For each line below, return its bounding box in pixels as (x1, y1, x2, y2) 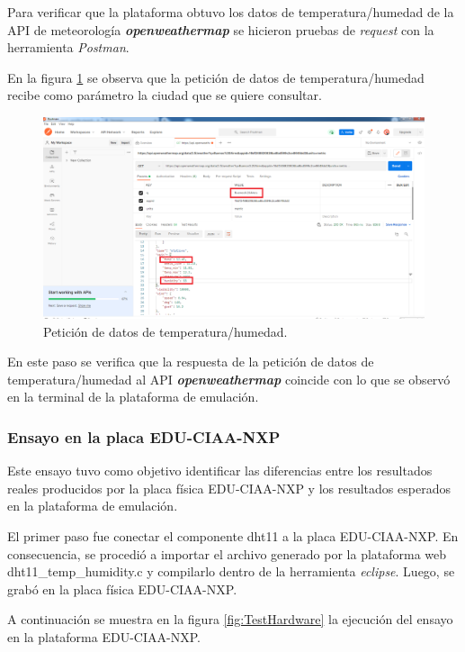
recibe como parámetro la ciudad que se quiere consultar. (7, 86, 322, 104)
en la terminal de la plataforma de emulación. (7, 387, 259, 406)
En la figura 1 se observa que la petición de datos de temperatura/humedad (7, 68, 425, 86)
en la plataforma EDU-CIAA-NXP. (7, 627, 201, 646)
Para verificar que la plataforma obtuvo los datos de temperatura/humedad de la (7, 3, 454, 21)
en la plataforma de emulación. (7, 496, 178, 515)
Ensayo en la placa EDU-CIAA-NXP (7, 425, 281, 448)
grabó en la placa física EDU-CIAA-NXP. (7, 579, 237, 598)
